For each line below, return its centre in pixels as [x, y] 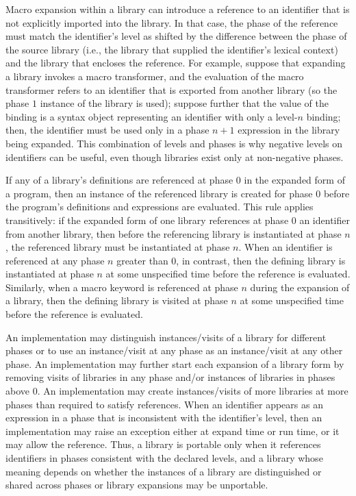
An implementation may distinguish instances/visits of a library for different [166, 337]
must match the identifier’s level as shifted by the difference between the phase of [176, 36]
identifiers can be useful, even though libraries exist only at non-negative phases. [175, 157]
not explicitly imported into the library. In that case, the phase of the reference [172, 22]
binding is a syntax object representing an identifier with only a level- [152, 116]
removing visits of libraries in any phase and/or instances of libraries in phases [170, 377]
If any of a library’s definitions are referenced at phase [119, 180]
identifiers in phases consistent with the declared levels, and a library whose [164, 458]
